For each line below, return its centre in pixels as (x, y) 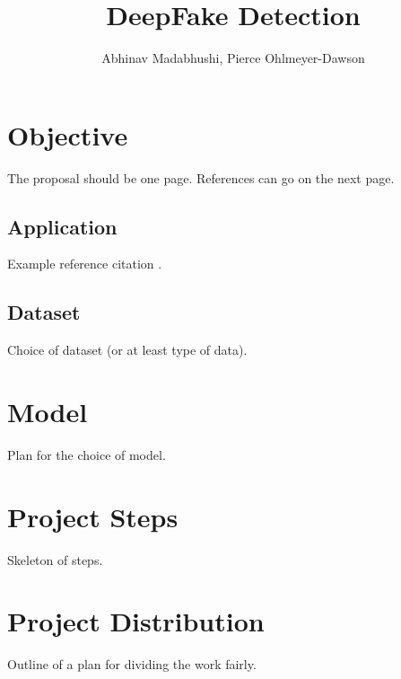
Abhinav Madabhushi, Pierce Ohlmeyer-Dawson (233, 58)
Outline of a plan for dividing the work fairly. (132, 664)
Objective (68, 134)
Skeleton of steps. (55, 559)
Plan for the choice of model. (87, 454)
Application (62, 226)
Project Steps (93, 516)
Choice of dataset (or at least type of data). (127, 350)
